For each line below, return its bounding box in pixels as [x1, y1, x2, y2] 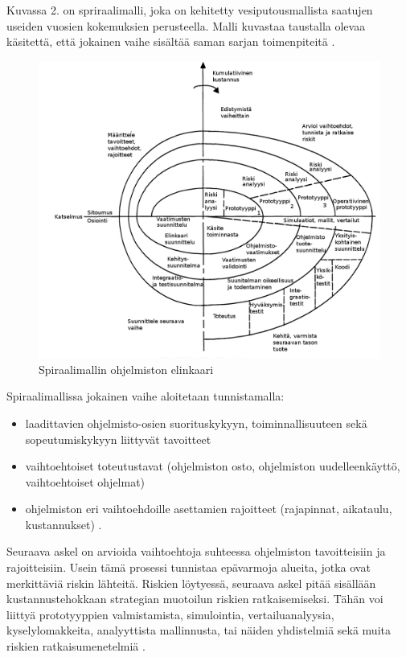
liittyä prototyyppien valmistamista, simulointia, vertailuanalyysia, [6, 606, 334, 622]
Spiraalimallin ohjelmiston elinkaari [39, 360, 214, 377]
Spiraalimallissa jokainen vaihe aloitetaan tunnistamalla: [6, 388, 285, 404]
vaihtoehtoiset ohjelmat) [25, 473, 146, 490]
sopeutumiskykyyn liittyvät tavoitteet [25, 430, 211, 447]
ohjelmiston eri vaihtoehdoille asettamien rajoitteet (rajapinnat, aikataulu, [25, 500, 392, 517]
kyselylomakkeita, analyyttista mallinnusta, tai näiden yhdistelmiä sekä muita [6, 622, 391, 639]
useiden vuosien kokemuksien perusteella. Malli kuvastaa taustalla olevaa [6, 17, 366, 34]
